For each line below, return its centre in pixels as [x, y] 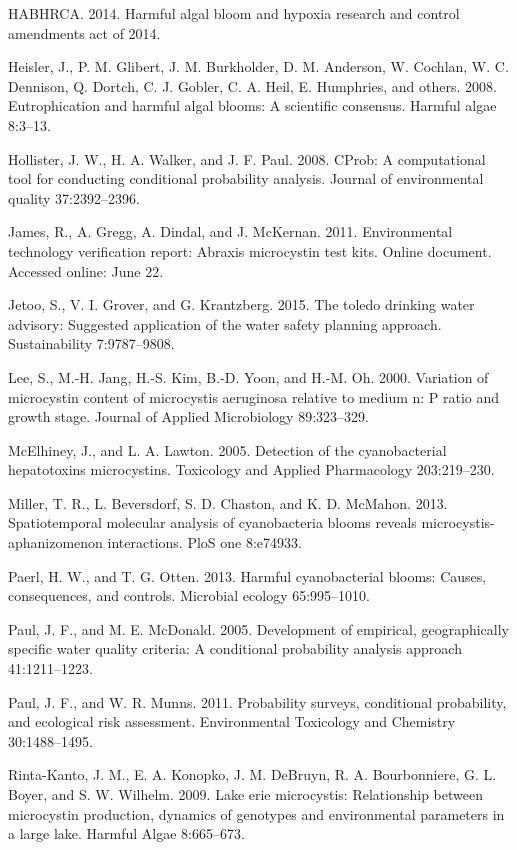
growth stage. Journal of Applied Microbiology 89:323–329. [188, 416]
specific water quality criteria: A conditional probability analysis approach [235, 648]
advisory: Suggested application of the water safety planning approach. [225, 323]
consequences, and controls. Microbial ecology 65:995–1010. [189, 595]
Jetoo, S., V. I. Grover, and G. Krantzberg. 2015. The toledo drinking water [241, 304]
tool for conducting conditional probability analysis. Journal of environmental [246, 178]
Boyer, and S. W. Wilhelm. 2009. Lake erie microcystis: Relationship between [245, 794]
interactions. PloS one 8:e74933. [204, 542]
